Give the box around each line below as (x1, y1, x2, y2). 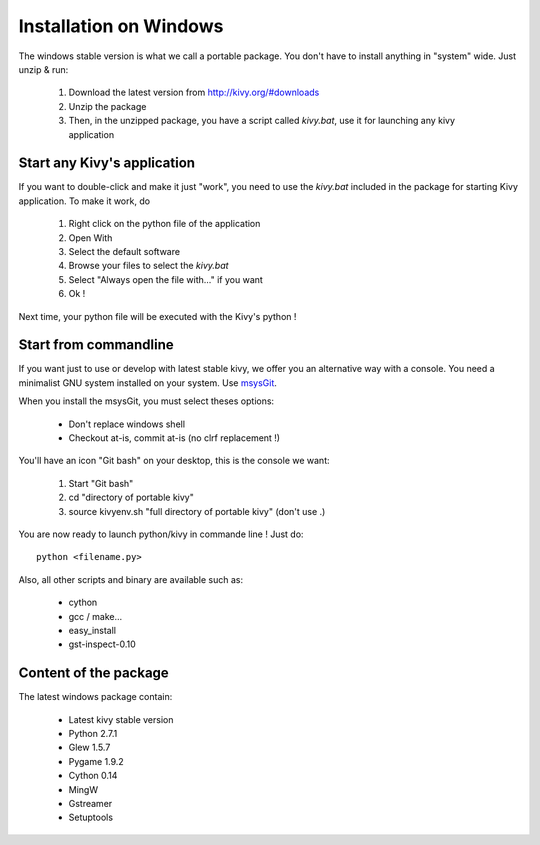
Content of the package (18, 665, 169, 682)
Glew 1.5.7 (68, 741, 111, 754)
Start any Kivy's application (18, 155, 195, 172)
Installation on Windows (18, 15, 224, 37)
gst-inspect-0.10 (68, 638, 137, 650)
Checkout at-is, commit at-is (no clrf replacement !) (68, 432, 280, 444)
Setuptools (68, 811, 114, 824)
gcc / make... (68, 610, 123, 622)
